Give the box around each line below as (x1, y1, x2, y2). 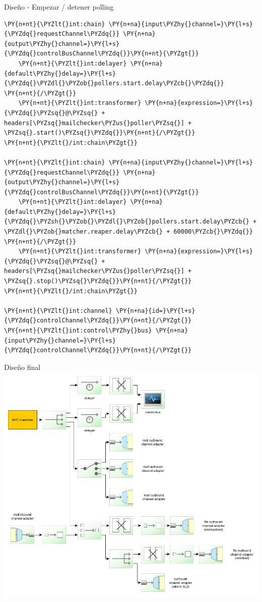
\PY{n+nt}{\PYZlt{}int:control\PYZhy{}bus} (4, 327, 152, 334)
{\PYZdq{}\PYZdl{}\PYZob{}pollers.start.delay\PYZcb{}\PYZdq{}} (4, 80, 224, 87)
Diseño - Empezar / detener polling (4, 2, 114, 12)
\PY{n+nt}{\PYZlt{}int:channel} (4, 307, 112, 314)
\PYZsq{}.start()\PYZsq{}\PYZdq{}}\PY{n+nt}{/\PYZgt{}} (4, 129, 195, 137)
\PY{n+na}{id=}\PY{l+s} (115, 307, 195, 314)
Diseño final (4, 361, 41, 372)
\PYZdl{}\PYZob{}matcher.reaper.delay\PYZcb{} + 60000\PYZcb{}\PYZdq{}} (4, 228, 253, 236)
